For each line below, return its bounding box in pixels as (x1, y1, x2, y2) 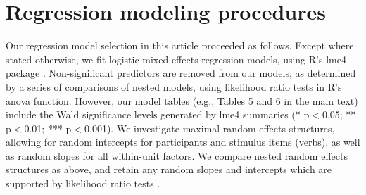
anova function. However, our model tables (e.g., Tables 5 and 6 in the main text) (6, 93, 358, 108)
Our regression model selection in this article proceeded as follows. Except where (6, 38, 354, 53)
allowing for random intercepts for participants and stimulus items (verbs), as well (6, 134, 360, 149)
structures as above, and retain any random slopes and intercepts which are (6, 162, 332, 177)
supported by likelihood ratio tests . (6, 176, 160, 191)
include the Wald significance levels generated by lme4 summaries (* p (6, 107, 310, 122)
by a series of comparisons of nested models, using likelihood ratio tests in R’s (6, 79, 342, 94)
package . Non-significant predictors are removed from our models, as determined (6, 65, 356, 80)
